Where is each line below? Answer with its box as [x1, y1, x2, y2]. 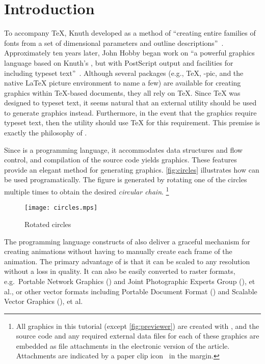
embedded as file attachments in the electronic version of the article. [16, 340, 230, 351]
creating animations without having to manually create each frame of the [4, 246, 232, 257]
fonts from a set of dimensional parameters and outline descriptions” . [4, 37, 224, 48]
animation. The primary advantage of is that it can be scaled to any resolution [4, 256, 250, 266]
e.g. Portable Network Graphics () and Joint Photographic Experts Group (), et [4, 275, 255, 286]
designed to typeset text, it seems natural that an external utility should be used [4, 97, 257, 108]
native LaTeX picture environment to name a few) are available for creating [4, 77, 241, 88]
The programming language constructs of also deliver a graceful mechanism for [4, 236, 250, 246]
